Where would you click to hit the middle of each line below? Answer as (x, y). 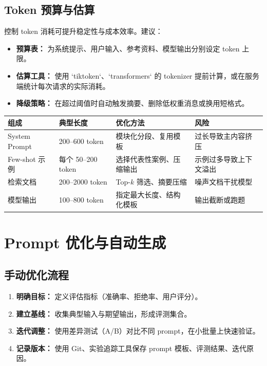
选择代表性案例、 (145, 159)
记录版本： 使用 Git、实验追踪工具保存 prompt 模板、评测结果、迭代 (131, 348)
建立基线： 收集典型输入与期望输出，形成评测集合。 (104, 313)
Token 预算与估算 (50, 10)
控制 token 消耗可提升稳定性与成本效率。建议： (83, 31)
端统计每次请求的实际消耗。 (63, 86)
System (19, 136)
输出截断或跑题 (220, 199)
